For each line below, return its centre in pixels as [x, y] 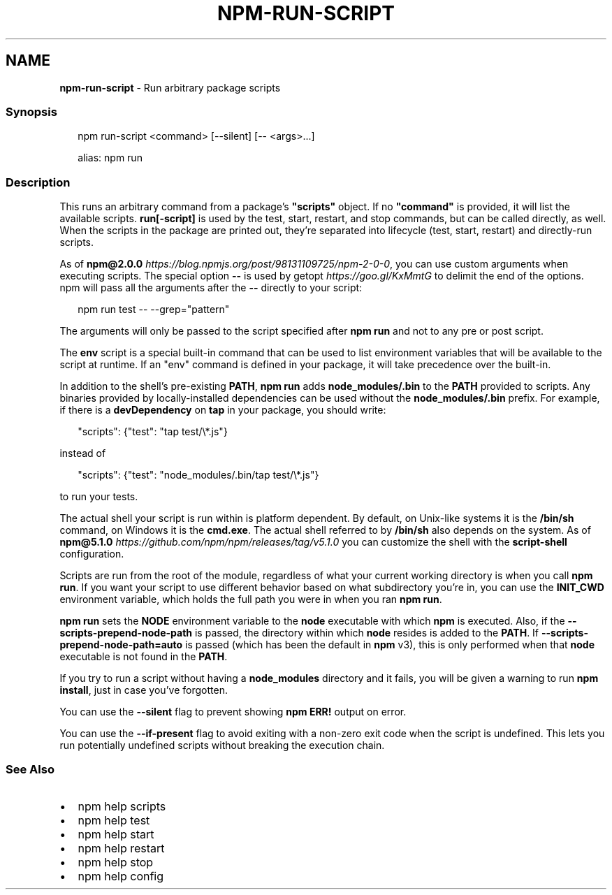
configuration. [92, 554]
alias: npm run [110, 158]
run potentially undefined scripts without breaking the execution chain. [222, 745]
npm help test [114, 820]
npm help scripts [122, 806]
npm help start [116, 834]
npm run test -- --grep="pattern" [154, 310]
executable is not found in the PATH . [144, 657]
